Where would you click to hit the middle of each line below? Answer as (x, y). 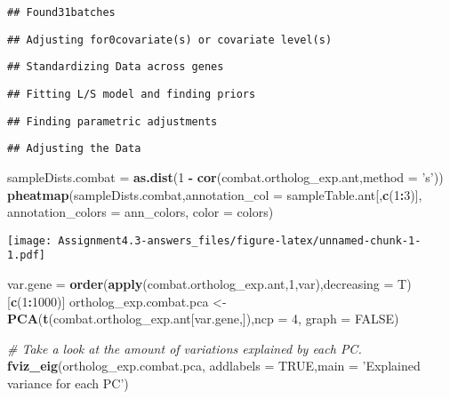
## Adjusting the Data (74, 149)
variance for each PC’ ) (68, 383)
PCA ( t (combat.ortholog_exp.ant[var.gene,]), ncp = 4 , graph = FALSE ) (203, 319)
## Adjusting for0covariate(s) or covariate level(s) (170, 40)
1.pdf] (26, 255)
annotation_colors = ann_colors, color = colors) (141, 212)
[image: (30, 240)
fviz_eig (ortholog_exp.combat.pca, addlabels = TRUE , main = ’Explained (214, 366)
